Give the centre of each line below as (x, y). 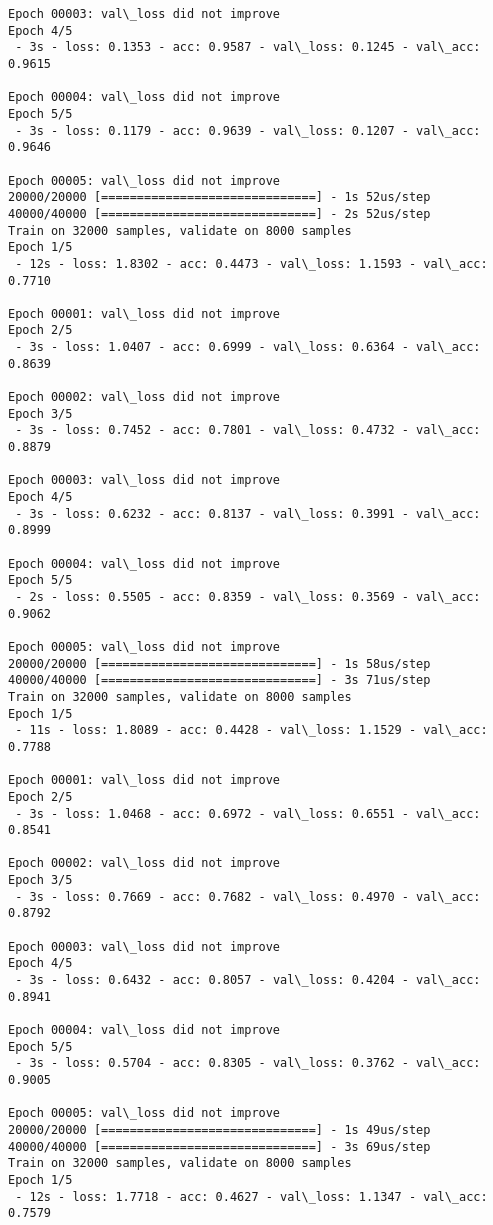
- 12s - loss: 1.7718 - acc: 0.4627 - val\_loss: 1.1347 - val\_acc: (251, 1196)
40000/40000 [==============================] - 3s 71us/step (219, 680)
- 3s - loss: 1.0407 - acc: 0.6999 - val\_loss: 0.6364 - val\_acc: (248, 347)
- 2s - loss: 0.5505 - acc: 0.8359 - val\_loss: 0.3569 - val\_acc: (248, 596)
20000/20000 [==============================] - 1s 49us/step (219, 1129)
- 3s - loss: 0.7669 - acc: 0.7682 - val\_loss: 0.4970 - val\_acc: (248, 896)
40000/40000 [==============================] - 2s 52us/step (219, 213)
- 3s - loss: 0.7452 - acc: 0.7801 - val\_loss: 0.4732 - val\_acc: (248, 430)
